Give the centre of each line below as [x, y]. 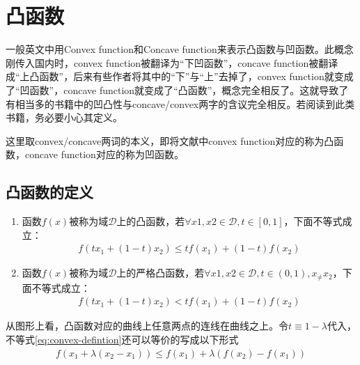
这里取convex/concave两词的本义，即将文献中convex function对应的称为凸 [170, 140]
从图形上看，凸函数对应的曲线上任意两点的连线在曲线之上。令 [147, 326]
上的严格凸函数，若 [161, 273]
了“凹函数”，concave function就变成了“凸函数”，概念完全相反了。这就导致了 [177, 90]
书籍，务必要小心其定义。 [64, 117]
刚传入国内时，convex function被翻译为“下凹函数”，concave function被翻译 [172, 62]
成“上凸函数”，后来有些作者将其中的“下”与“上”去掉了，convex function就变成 [180, 76]
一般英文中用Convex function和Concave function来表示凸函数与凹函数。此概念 [180, 49]
